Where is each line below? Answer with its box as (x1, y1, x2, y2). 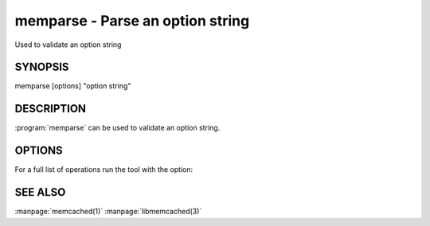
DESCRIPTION (14, 102, 87, 115)
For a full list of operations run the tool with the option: (14, 165, 193, 174)
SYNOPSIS (14, 60, 69, 74)
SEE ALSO (14, 185, 66, 199)
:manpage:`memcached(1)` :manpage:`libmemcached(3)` (14, 207, 202, 216)
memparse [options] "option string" (14, 81, 131, 91)
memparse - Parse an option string (14, 12, 250, 29)
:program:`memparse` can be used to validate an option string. (14, 123, 221, 133)
